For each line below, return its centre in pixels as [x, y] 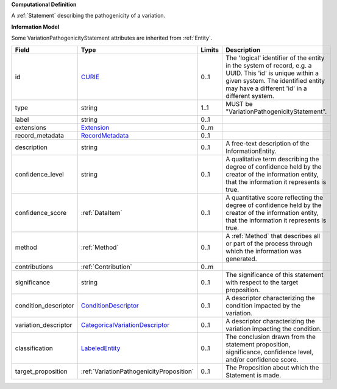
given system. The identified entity [275, 80]
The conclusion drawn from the [271, 337]
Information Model [35, 27]
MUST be [239, 103]
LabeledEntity [101, 348]
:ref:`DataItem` [102, 212]
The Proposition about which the [272, 367]
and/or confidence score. [262, 359]
